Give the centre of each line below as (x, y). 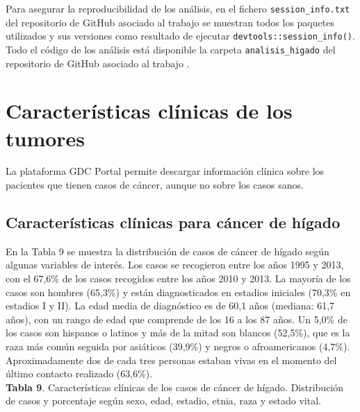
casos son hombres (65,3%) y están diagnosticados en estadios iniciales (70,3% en (178, 292)
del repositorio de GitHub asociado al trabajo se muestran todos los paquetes (170, 22)
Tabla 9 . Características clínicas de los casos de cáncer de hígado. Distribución (175, 387)
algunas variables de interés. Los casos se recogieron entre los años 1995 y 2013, (175, 265)
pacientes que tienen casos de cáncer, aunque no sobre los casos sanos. (155, 185)
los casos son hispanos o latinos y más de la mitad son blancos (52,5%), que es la (178, 333)
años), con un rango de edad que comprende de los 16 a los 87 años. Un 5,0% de (177, 319)
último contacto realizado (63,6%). (79, 374)
